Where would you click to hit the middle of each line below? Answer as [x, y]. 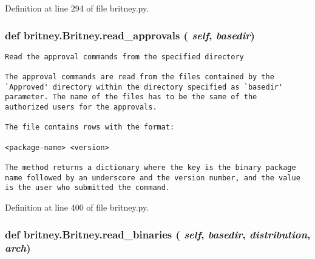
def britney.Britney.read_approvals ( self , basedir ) [130, 35]
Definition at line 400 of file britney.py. [77, 207]
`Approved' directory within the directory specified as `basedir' [144, 87]
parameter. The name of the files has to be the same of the [131, 97]
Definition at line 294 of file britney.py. [77, 8]
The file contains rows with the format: [90, 127]
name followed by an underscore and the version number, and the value [153, 178]
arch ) [18, 248]
